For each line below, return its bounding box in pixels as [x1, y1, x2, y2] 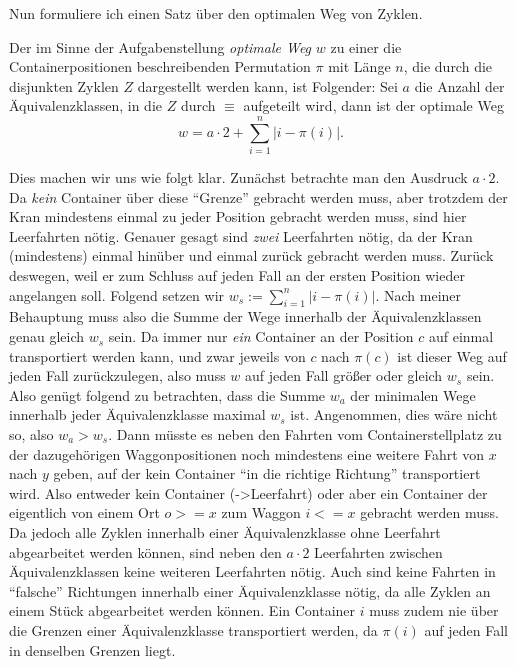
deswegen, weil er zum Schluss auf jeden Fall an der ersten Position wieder [9, 265, 465, 286]
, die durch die [403, 56, 493, 77]
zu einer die [330, 36, 402, 57]
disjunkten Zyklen [9, 75, 119, 96]
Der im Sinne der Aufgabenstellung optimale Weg [9, 36, 312, 57]
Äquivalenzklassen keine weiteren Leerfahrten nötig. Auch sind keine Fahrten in [9, 561, 496, 582]
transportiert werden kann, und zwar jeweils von [9, 345, 306, 366]
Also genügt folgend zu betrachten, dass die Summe [9, 384, 326, 405]
